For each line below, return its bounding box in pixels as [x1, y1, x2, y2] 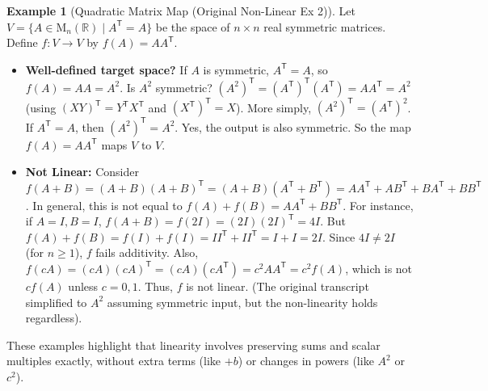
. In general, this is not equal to [25, 196, 183, 213]
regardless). [25, 309, 82, 326]
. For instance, [343, 196, 414, 213]
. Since [322, 228, 355, 245]
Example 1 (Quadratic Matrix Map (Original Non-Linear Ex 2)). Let [6, 2, 355, 19]
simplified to [25, 293, 87, 310]
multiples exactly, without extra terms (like [6, 352, 221, 369]
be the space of [155, 18, 230, 35]
